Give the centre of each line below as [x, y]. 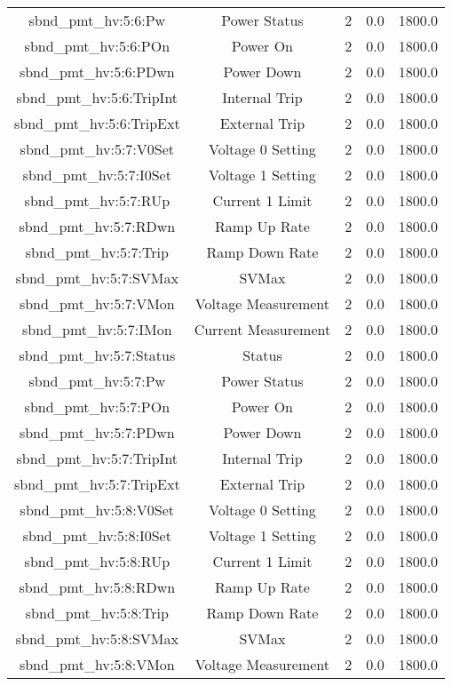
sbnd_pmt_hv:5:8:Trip [97, 613]
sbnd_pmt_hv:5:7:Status [97, 355]
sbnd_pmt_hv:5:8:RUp [97, 561]
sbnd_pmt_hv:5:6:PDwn [97, 72]
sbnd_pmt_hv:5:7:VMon [97, 303]
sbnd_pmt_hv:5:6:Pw [97, 20]
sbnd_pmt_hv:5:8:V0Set [97, 510]
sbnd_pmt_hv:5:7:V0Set [97, 149]
